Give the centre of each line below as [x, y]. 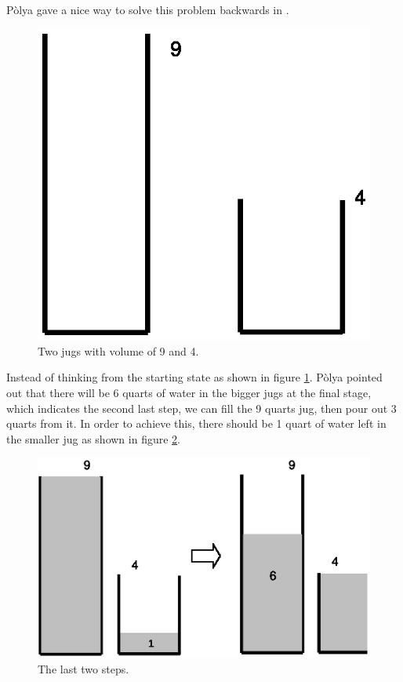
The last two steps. [84, 669]
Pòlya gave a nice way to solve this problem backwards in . [148, 9]
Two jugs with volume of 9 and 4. [118, 350]
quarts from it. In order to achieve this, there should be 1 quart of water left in [196, 423]
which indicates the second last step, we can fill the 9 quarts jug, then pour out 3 [201, 408]
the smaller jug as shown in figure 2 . [93, 438]
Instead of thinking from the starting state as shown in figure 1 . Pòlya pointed [194, 377]
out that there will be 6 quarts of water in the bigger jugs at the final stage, [189, 392]
